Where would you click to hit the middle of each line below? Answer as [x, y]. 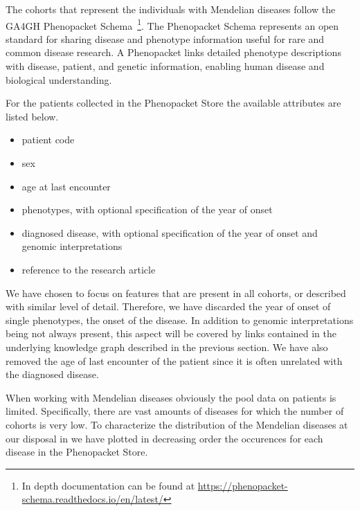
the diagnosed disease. [52, 374]
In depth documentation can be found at [108, 485]
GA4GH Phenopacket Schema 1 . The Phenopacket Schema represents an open [172, 24]
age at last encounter [66, 186]
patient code [48, 140]
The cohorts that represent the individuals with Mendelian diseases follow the [171, 9]
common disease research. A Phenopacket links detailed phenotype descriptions [173, 52]
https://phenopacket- [243, 485]
